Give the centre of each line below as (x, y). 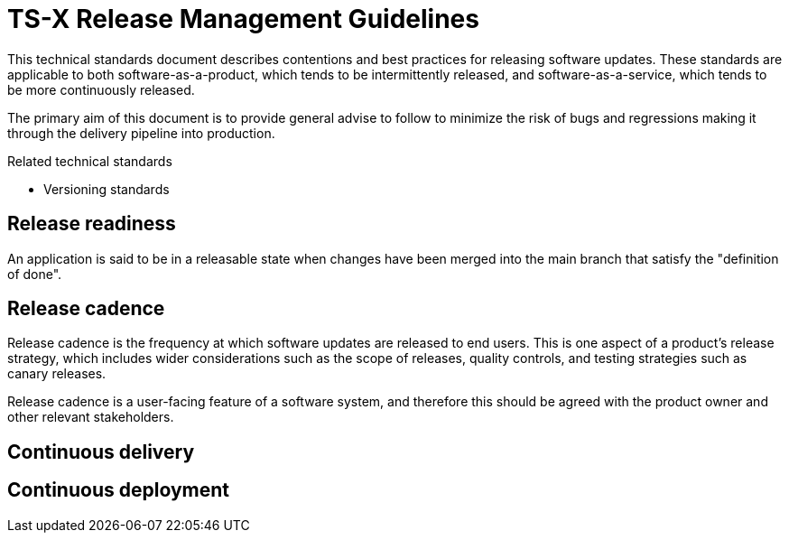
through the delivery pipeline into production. (141, 133)
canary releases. (57, 374)
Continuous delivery (101, 452)
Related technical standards (90, 161)
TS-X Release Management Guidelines (243, 19)
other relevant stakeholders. (91, 417)
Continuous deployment (118, 490)
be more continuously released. (101, 89)
